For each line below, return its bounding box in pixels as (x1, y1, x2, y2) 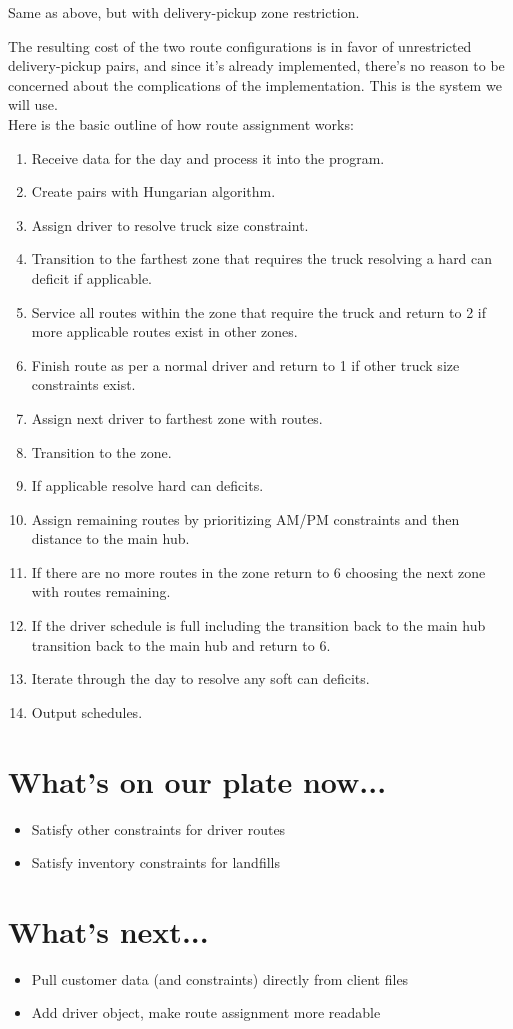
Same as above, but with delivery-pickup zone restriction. (8, 2, 360, 22)
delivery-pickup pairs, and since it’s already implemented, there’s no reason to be (8, 55, 505, 76)
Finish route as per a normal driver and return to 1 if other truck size (31, 354, 460, 375)
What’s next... (8, 910, 209, 951)
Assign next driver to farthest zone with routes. (31, 407, 323, 428)
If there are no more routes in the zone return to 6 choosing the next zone (31, 561, 486, 582)
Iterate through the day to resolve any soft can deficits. (31, 668, 370, 689)
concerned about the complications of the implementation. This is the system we (8, 74, 502, 95)
